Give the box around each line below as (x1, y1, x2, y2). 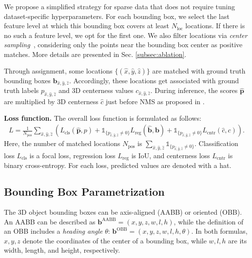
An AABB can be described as (4, 216, 96, 226)
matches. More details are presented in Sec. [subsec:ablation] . (4, 49, 187, 59)
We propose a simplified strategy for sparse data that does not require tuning (4, 1, 235, 11)
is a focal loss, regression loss (29, 150, 116, 160)
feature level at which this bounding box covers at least (4, 20, 170, 31)
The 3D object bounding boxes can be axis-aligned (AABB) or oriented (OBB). (4, 206, 242, 217)
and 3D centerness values (58, 85, 134, 95)
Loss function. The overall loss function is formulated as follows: (4, 112, 201, 123)
